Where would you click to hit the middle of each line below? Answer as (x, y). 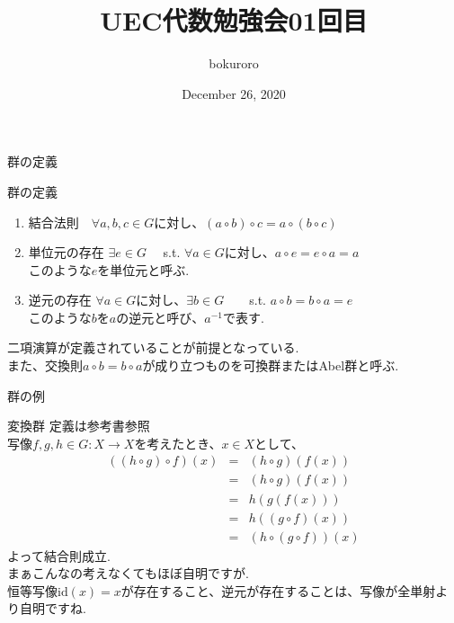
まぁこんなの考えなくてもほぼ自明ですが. (128, 573)
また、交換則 (45, 365)
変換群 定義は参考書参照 (79, 426)
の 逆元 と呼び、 (160, 317)
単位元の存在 (66, 252)
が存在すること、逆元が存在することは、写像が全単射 (278, 590)
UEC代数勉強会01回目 (234, 20)
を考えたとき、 (178, 443)
